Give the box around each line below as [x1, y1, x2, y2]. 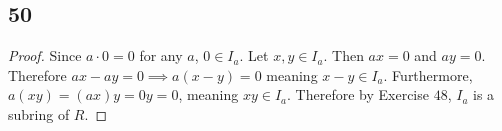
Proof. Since [8, 45, 82, 66]
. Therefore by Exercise [287, 84, 429, 105]
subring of [8, 103, 70, 124]
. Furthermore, [383, 64, 473, 85]
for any [139, 45, 183, 66]
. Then [323, 45, 364, 66]
